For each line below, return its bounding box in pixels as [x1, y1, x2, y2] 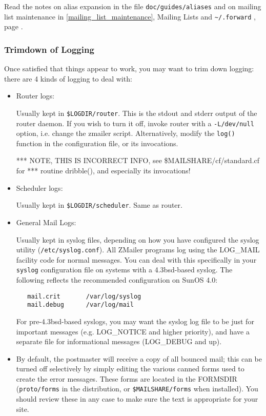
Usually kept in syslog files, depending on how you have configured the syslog [16, 234, 259, 245]
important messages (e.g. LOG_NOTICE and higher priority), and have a [16, 326, 250, 336]
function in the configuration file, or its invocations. [16, 137, 178, 148]
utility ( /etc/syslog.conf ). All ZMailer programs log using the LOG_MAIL [16, 244, 260, 255]
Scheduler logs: [16, 182, 63, 193]
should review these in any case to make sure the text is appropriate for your [16, 393, 258, 404]
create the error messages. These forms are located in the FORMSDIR [16, 373, 237, 384]
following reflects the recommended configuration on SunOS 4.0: [16, 274, 218, 285]
